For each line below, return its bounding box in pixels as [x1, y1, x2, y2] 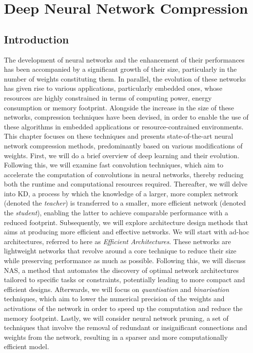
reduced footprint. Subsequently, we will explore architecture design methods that [4, 217, 248, 227]
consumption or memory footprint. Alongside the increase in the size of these [4, 102, 234, 112]
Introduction [4, 31, 69, 46]
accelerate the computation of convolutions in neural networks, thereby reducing [4, 169, 244, 179]
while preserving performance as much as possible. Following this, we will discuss [4, 255, 246, 266]
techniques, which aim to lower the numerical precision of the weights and [4, 293, 225, 304]
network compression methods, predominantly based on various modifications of [4, 140, 243, 150]
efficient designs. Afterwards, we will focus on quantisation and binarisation [4, 284, 229, 294]
